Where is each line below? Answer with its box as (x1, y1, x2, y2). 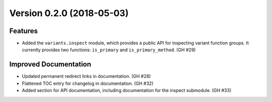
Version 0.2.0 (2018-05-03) (9, 8, 129, 19)
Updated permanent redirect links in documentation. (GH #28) (22, 73, 151, 79)
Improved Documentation (9, 60, 92, 69)
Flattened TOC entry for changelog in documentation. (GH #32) (22, 80, 154, 86)
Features (9, 27, 38, 35)
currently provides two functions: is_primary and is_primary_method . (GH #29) (22, 47, 196, 53)
